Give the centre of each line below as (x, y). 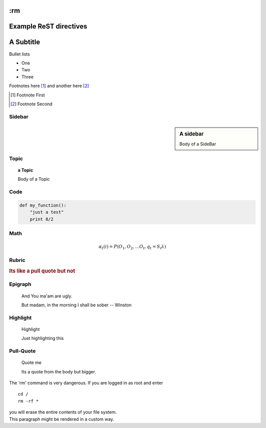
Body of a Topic (34, 179)
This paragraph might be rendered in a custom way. (62, 419)
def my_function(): (43, 205)
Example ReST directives (48, 26)
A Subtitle (25, 42)
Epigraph (20, 284)
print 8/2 (42, 219)
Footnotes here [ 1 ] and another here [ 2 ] (49, 86)
